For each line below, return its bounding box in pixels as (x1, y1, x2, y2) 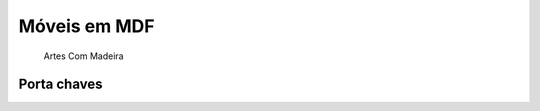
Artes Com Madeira (43, 50, 124, 62)
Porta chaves (18, 76, 103, 93)
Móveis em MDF (18, 15, 155, 37)
